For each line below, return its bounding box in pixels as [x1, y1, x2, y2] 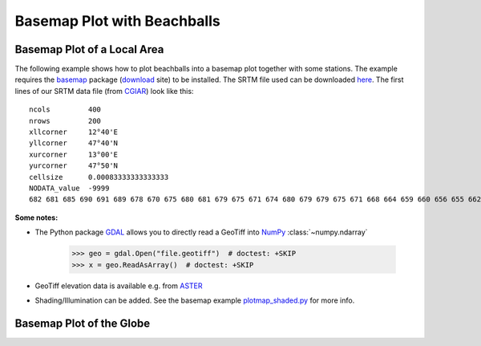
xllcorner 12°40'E [29, 128, 119, 136]
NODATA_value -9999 [29, 183, 110, 193]
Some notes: [14, 213, 59, 222]
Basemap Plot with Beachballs [14, 12, 220, 30]
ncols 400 [29, 105, 102, 114]
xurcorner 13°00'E [29, 149, 119, 159]
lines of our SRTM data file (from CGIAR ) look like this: [14, 86, 194, 96]
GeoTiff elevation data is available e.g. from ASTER [34, 281, 204, 291]
